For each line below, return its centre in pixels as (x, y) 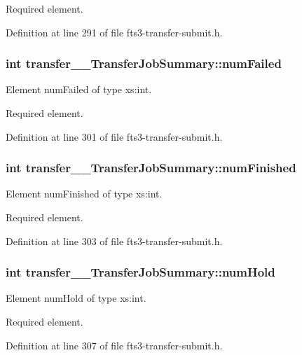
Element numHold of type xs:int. (76, 298)
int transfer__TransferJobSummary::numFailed (144, 63)
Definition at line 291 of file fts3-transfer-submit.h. (114, 32)
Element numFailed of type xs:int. (79, 89)
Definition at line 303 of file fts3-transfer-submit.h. (114, 241)
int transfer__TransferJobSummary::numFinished (151, 168)
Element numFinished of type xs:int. (84, 194)
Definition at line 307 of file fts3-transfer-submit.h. (114, 345)
